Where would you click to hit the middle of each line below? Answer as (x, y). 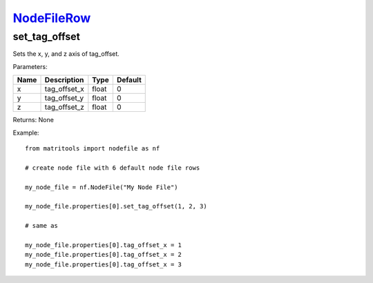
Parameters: (30, 66)
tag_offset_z (64, 107)
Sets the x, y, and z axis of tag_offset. (66, 54)
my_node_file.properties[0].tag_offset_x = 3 (104, 264)
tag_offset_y (64, 98)
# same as (41, 226)
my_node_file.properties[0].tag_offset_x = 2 (104, 255)
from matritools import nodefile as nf (93, 148)
